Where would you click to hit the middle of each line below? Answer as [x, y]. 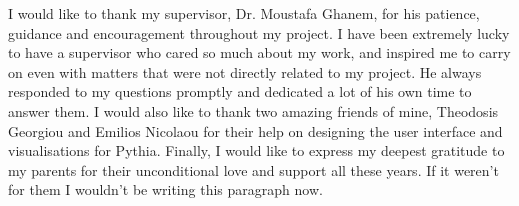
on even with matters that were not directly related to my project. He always [245, 71]
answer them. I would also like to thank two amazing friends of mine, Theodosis [253, 110]
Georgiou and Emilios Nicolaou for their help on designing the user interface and [255, 130]
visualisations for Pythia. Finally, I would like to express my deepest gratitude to [256, 150]
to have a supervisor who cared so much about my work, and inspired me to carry [259, 52]
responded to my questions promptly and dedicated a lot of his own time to [240, 91]
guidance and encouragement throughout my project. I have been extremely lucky [259, 32]
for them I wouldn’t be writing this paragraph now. [165, 189]
